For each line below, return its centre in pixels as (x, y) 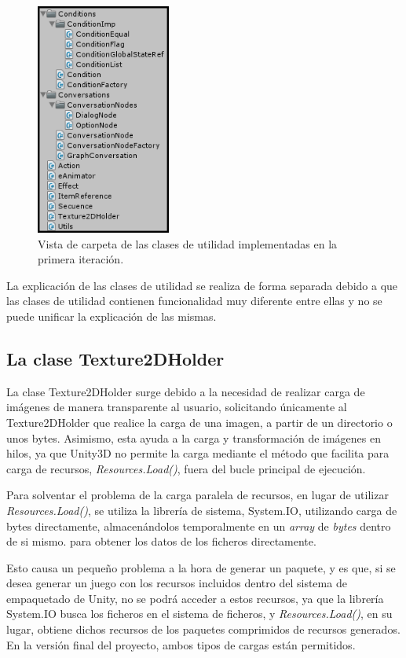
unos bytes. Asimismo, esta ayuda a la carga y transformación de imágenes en (194, 437)
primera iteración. (81, 259)
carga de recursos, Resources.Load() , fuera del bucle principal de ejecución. (186, 468)
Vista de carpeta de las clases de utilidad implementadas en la (188, 243)
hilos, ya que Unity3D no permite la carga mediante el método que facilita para (198, 453)
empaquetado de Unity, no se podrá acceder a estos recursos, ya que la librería (195, 598)
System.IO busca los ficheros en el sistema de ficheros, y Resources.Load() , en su (199, 614)
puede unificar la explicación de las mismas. (112, 316)
